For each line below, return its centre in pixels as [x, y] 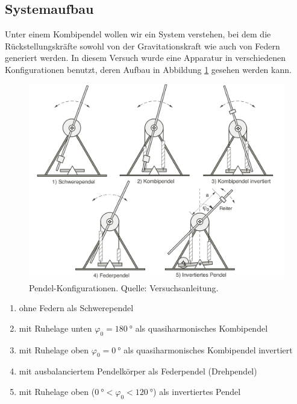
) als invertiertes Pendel [197, 391]
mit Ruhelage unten [55, 328]
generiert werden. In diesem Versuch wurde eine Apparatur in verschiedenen [145, 58]
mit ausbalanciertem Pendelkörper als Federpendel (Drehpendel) [138, 371]
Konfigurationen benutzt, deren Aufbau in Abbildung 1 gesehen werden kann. [148, 69]
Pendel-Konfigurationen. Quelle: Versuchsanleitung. [124, 287]
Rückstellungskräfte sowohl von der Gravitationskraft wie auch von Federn [142, 46]
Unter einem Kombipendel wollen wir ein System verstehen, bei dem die [138, 34]
